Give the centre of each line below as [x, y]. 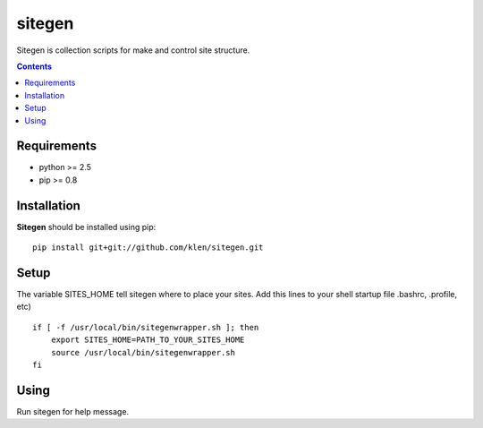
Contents [34, 66]
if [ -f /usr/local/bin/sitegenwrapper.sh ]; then [146, 327]
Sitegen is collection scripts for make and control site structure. [133, 50]
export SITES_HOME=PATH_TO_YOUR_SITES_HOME [148, 340]
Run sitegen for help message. [73, 411]
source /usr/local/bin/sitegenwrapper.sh [143, 352]
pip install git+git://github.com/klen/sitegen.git [148, 248]
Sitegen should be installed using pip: [86, 227]
